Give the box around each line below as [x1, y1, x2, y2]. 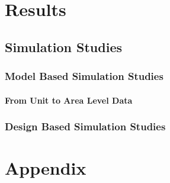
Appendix [5, 156, 86, 180]
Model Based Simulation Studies [5, 69, 163, 84]
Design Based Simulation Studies [5, 119, 166, 134]
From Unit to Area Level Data [5, 94, 133, 106]
